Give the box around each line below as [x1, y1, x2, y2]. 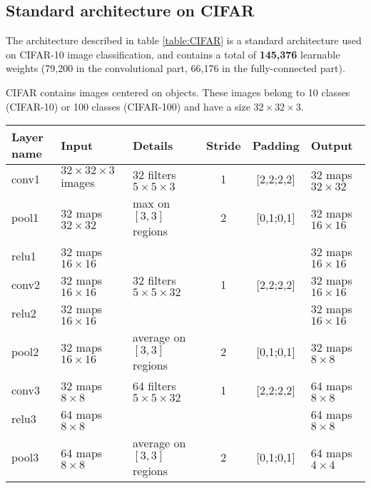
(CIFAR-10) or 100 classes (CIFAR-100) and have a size [6, 98, 250, 113]
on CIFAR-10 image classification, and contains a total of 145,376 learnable [6, 46, 340, 61]
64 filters [133, 377, 176, 395]
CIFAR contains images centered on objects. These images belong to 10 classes [6, 84, 350, 99]
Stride [205, 136, 241, 153]
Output [310, 136, 353, 153]
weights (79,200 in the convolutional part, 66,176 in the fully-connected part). [6, 61, 345, 76]
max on [133, 195, 171, 212]
